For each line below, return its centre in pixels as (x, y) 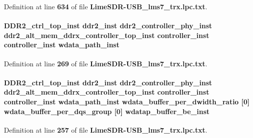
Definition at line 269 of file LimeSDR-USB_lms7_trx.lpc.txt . (106, 63)
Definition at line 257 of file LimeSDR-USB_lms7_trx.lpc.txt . (106, 129)
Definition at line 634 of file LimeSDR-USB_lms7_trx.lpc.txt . (106, 6)
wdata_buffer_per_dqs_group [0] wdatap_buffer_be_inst (107, 111)
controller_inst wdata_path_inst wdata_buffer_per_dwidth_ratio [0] (127, 101)
